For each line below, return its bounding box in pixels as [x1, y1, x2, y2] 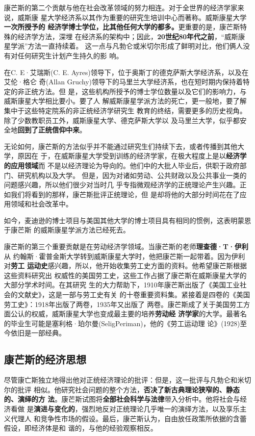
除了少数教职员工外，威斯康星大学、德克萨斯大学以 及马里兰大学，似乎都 [4, 115, 240, 125]
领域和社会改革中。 [10, 199, 73, 209]
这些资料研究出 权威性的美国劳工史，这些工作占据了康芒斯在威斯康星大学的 [4, 270, 247, 280]
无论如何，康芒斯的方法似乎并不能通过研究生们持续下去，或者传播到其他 [4, 141, 237, 151]
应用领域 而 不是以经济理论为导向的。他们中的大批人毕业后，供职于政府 [10, 160, 240, 170]
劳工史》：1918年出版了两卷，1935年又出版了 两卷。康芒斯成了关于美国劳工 [4, 299, 243, 309]
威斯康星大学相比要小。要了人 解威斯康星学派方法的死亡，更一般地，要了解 [4, 96, 247, 106]
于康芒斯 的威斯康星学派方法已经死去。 [4, 225, 130, 235]
